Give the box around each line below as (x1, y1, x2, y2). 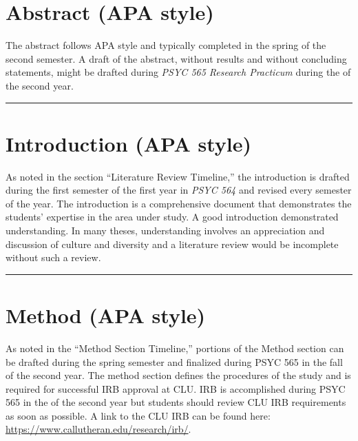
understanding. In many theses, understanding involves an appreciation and (6, 223, 325, 237)
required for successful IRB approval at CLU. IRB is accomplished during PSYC (6, 381, 346, 396)
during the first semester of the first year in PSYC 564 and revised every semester (6, 183, 352, 197)
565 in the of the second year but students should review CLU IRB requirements (6, 395, 346, 409)
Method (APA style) (6, 300, 206, 329)
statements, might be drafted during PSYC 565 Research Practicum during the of (6, 65, 351, 79)
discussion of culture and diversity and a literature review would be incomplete (6, 236, 339, 251)
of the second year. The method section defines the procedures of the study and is (6, 368, 351, 382)
